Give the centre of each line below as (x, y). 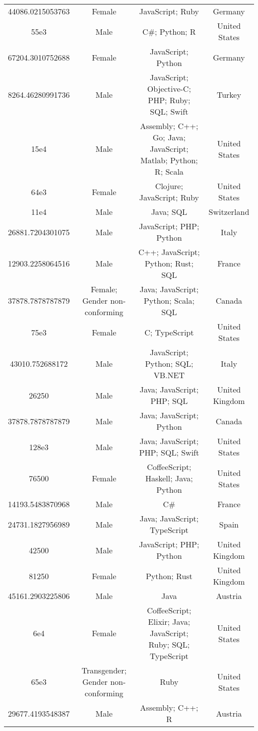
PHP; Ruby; (169, 100)
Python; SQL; (169, 364)
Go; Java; (169, 137)
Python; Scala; (169, 300)
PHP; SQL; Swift (169, 452)
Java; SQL (169, 212)
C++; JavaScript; (169, 252)
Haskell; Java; (169, 478)
